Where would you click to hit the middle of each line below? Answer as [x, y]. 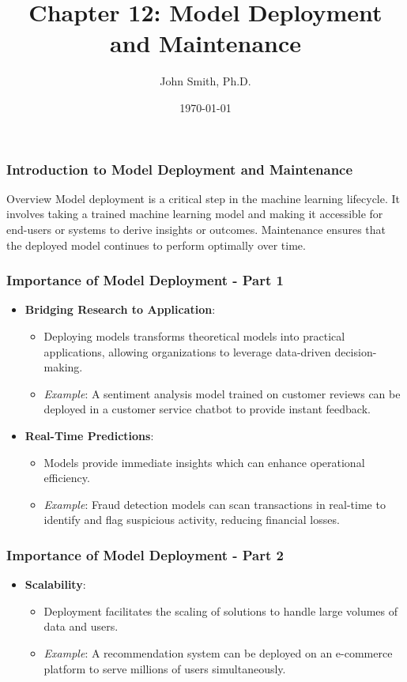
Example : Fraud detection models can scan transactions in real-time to [215, 504]
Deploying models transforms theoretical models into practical [194, 335]
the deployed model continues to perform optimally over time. [156, 245]
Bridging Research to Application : [120, 309]
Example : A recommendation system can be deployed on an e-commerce [218, 652]
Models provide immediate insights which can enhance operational [204, 462]
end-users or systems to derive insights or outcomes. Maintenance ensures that [196, 229]
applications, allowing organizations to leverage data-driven [187, 351]
